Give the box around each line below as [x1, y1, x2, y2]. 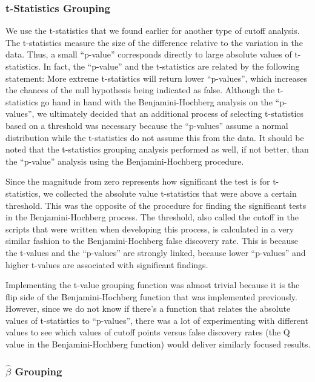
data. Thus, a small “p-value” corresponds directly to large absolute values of [5, 48, 292, 61]
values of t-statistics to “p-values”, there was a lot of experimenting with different [5, 314, 308, 326]
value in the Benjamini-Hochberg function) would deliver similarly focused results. [5, 338, 311, 351]
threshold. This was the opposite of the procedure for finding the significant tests [5, 199, 307, 211]
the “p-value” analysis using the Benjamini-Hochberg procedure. [5, 154, 244, 167]
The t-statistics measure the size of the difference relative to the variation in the [5, 36, 303, 48]
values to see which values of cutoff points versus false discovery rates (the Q [5, 326, 290, 338]
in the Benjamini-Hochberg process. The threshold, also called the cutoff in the [5, 211, 299, 223]
